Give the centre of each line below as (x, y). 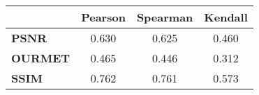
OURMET (41, 58)
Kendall (226, 17)
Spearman (165, 17)
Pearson (103, 17)
